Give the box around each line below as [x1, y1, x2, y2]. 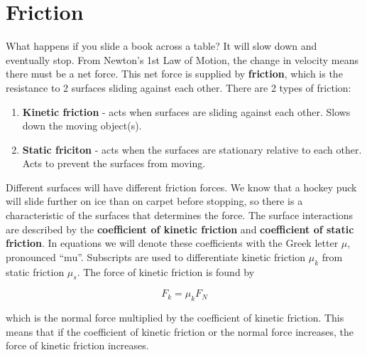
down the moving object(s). [22, 118, 142, 133]
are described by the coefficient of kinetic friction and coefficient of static [6, 221, 354, 236]
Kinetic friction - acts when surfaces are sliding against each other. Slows [22, 104, 351, 119]
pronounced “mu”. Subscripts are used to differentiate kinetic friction [6, 249, 306, 264]
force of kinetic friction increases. [6, 338, 149, 353]
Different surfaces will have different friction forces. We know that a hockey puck [6, 179, 357, 194]
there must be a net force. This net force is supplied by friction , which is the [6, 66, 343, 81]
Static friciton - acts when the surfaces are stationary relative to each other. [22, 142, 362, 157]
